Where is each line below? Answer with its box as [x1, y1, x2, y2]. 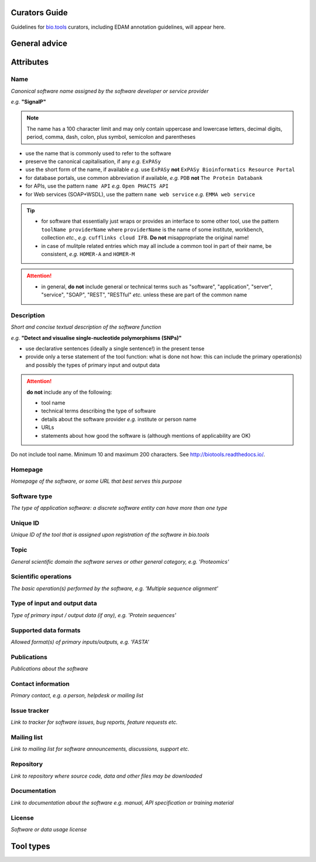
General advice [11, 39, 67, 49]
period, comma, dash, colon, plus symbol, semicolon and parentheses [26, 134, 196, 141]
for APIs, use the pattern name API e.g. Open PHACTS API [25, 182, 169, 190]
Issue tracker [11, 706, 49, 714]
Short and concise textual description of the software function [11, 323, 162, 331]
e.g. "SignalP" [11, 98, 46, 105]
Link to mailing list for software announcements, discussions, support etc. [11, 745, 190, 752]
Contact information [11, 680, 70, 688]
